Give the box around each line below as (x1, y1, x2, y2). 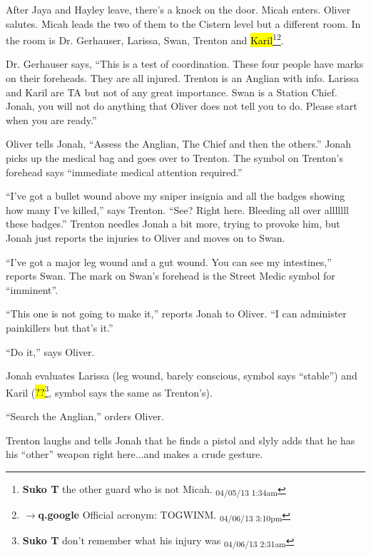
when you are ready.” (6, 112, 97, 127)
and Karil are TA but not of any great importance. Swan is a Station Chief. (6, 84, 337, 99)
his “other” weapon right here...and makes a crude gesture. (6, 447, 263, 462)
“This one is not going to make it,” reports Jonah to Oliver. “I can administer (6, 306, 347, 321)
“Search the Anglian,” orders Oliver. (6, 408, 164, 423)
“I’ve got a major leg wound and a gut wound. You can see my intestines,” (6, 254, 332, 269)
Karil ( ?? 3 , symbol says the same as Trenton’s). (6, 382, 213, 399)
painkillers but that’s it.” (6, 320, 113, 335)
